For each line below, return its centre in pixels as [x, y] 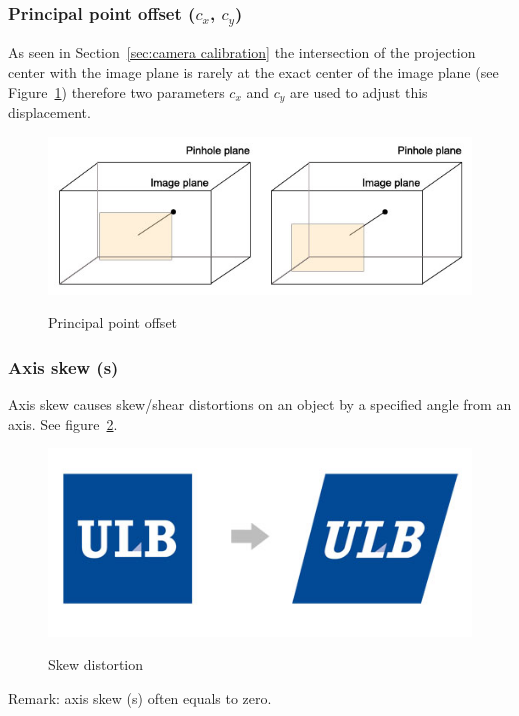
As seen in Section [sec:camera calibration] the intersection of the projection [242, 52]
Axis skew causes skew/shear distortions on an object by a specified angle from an [260, 404]
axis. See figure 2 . [63, 423]
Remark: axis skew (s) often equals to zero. [140, 697]
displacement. [49, 111]
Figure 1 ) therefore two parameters [116, 91]
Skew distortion [96, 664]
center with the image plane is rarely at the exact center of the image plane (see [253, 71]
